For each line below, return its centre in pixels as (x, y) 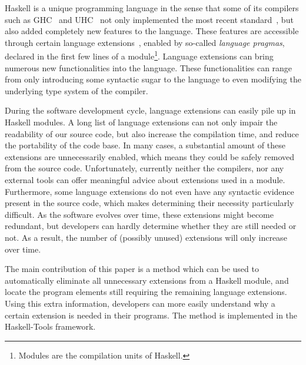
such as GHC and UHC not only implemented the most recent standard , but (149, 19)
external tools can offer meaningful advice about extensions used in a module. (145, 179)
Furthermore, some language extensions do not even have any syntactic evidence (149, 191)
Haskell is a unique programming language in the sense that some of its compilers (152, 8)
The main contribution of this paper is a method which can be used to (132, 269)
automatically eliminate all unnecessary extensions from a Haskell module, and (147, 280)
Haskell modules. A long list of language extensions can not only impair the (141, 122)
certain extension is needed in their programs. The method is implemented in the (151, 315)
